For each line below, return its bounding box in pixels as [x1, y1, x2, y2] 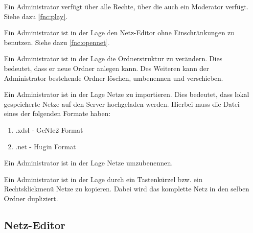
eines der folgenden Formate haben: [4, 108, 111, 118]
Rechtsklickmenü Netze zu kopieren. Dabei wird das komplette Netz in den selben [4, 184, 250, 194]
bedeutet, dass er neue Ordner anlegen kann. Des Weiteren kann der [4, 63, 209, 73]
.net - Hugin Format [15, 141, 76, 151]
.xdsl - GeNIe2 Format [15, 124, 83, 135]
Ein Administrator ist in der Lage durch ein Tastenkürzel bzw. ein [4, 174, 203, 184]
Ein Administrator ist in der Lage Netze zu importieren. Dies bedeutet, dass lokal [4, 89, 249, 99]
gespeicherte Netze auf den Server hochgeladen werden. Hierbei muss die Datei [4, 98, 240, 109]
